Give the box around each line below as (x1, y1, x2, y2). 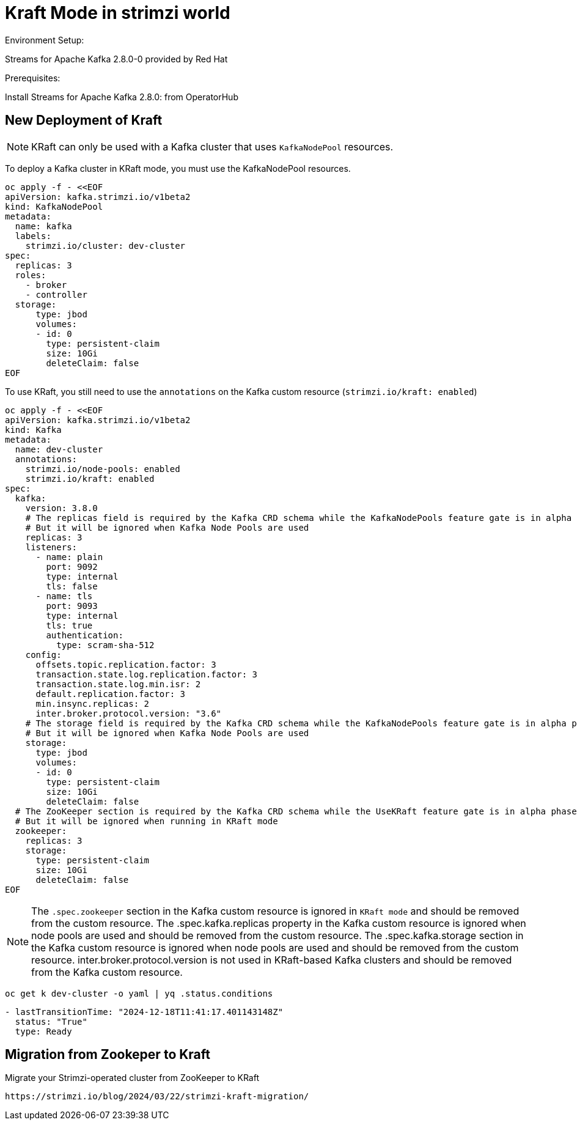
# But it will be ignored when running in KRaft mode (15, 816, 278, 826)
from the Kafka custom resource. (31, 965, 183, 978)
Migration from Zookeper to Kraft (5, 1047, 211, 1063)
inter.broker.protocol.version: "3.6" (35, 708, 222, 718)
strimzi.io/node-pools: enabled (25, 463, 180, 474)
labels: (15, 231, 51, 241)
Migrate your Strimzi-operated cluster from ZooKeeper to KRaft (5, 1072, 260, 1083)
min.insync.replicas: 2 (35, 698, 150, 709)
